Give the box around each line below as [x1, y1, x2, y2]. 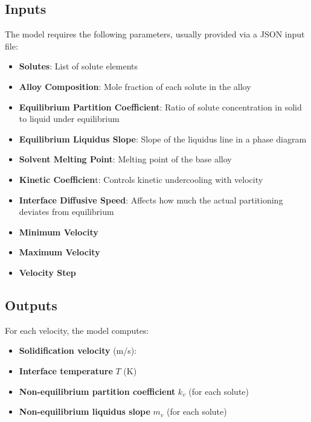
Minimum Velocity [19, 225, 98, 238]
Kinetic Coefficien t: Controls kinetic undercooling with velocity [19, 173, 263, 185]
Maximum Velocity [19, 246, 100, 258]
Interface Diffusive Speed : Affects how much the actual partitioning [19, 193, 283, 206]
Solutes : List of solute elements [19, 60, 138, 72]
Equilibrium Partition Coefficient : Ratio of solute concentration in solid [19, 100, 302, 113]
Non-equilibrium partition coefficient [19, 385, 176, 397]
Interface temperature [19, 364, 113, 377]
